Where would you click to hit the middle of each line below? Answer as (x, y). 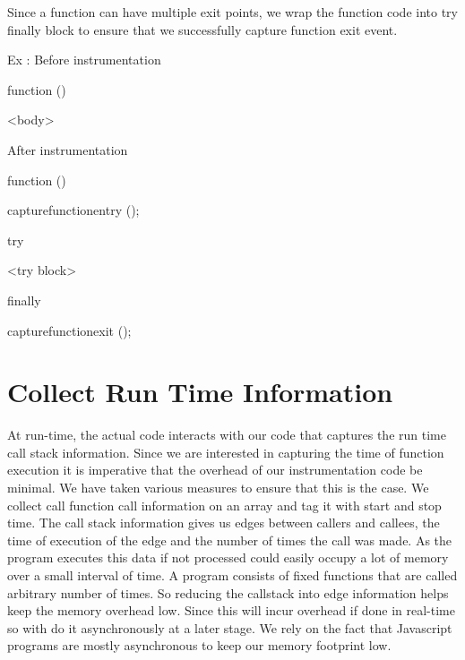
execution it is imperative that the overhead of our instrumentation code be (215, 470)
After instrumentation (68, 149)
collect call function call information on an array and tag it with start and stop (224, 505)
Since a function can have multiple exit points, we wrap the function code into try (233, 12)
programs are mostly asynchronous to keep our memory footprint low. (199, 645)
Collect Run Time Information (200, 392)
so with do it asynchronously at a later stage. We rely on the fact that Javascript (230, 627)
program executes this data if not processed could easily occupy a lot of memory (228, 557)
